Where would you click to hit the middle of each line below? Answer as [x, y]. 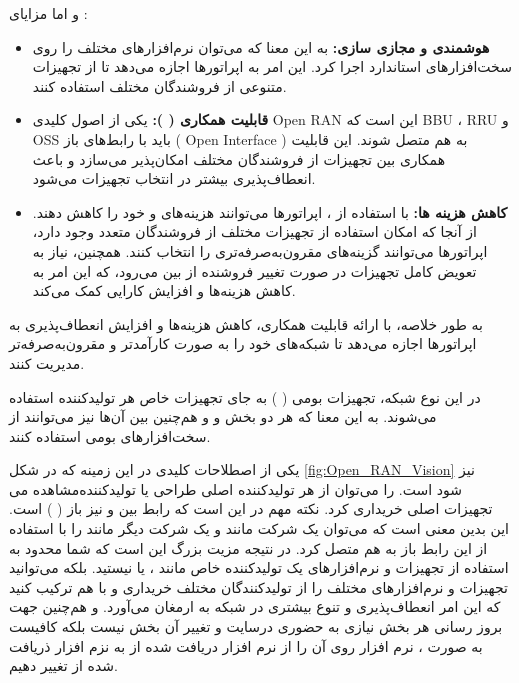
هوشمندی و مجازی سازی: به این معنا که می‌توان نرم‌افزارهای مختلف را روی [261, 46]
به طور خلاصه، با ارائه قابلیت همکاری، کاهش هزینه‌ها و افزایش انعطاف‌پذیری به [246, 323]
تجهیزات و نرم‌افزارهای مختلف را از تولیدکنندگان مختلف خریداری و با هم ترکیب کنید [258, 586]
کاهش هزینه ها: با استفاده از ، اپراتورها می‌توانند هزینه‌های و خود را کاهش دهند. [270, 211]
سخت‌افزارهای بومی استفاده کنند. [110, 435]
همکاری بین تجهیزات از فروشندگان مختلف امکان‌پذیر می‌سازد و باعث [239, 158]
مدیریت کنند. [47, 362]
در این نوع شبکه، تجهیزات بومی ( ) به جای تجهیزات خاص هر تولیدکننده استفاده [245, 396]
